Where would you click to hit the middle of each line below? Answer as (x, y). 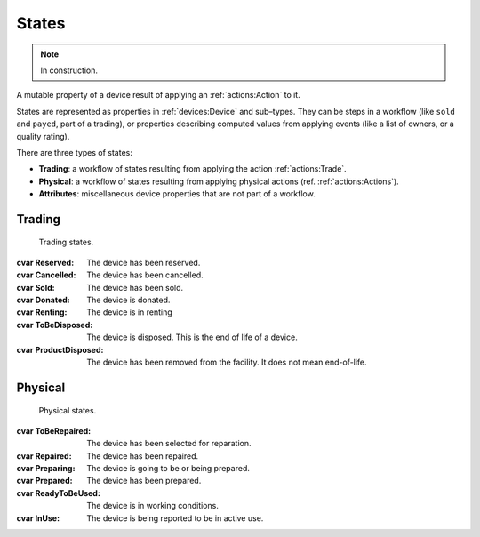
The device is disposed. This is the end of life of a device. (192, 337)
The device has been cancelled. (145, 275)
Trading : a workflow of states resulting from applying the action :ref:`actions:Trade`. (192, 169)
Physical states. (68, 411)
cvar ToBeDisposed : (55, 325)
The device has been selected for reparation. (169, 444)
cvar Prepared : (44, 481)
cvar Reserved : (45, 262)
